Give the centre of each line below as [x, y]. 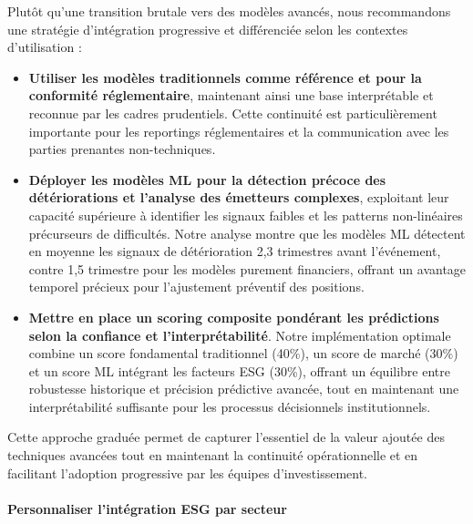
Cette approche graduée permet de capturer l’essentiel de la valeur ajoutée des [226, 437]
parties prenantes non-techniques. [122, 149]
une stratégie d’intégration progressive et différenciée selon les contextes [208, 29]
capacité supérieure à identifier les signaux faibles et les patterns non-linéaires [246, 215]
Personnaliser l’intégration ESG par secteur [147, 508]
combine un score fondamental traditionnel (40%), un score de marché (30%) [243, 353]
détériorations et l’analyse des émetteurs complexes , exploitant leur [239, 197]
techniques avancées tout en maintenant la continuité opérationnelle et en [213, 455]
